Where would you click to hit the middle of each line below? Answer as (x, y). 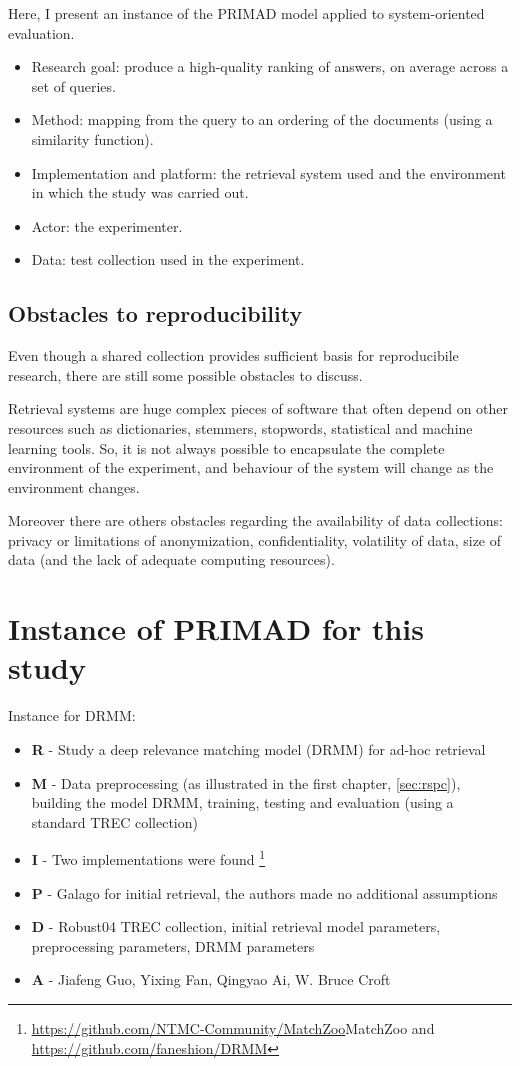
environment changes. (74, 486)
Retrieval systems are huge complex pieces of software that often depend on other (258, 408)
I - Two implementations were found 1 (148, 858)
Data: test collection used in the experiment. (168, 259)
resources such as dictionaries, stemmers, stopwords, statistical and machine (240, 427)
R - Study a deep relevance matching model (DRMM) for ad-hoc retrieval (258, 748)
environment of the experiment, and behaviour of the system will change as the (251, 467)
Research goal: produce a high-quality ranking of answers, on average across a (270, 66)
